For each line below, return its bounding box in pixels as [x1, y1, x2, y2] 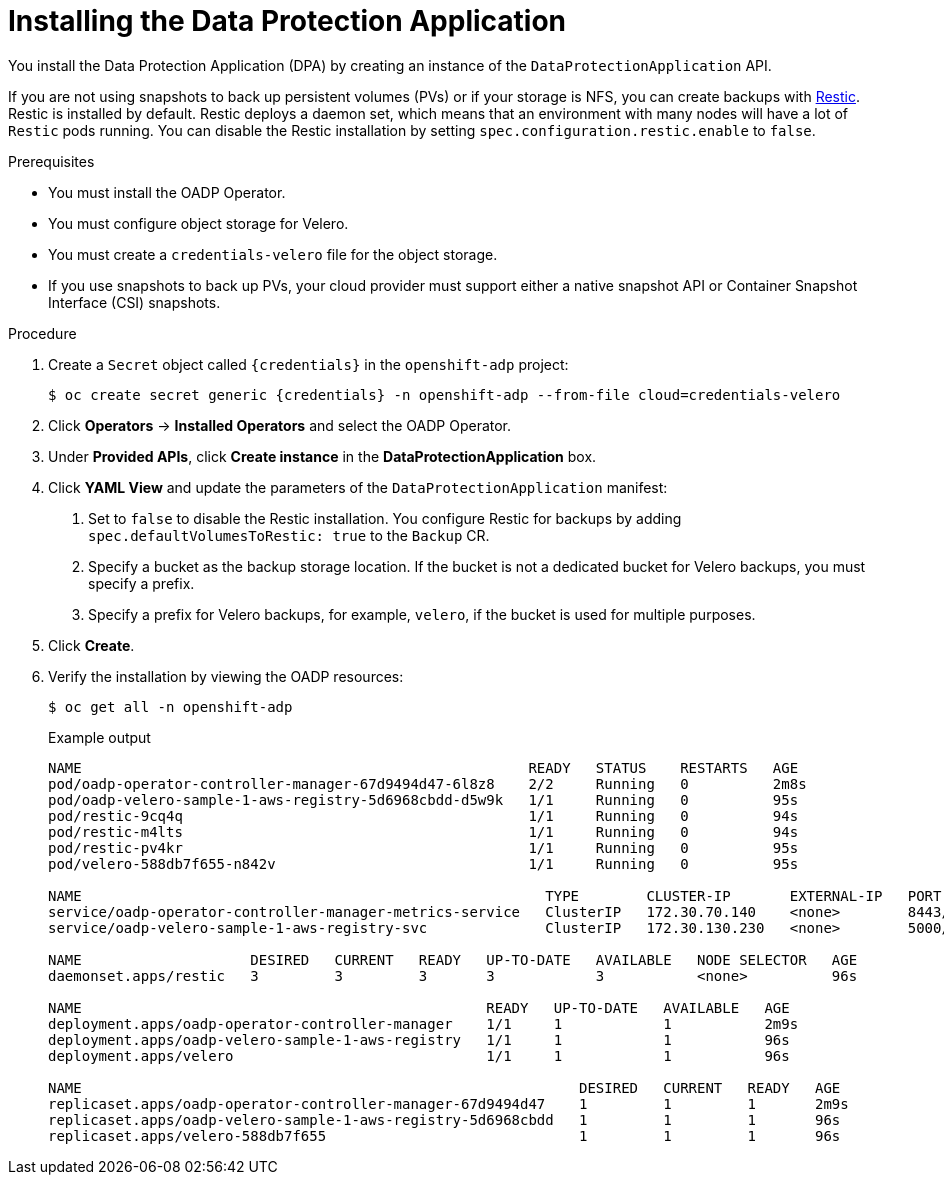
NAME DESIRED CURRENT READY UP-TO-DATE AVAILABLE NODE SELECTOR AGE [48, 951, 858, 968]
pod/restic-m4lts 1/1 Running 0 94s [48, 823, 799, 840]
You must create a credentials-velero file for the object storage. [48, 245, 498, 263]
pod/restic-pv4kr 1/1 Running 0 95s [48, 839, 799, 856]
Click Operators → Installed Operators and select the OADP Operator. [48, 416, 512, 434]
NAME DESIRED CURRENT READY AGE [48, 1079, 841, 1096]
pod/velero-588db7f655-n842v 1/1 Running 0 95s [48, 855, 799, 872]
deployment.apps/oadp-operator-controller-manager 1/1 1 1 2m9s [48, 1015, 799, 1032]
